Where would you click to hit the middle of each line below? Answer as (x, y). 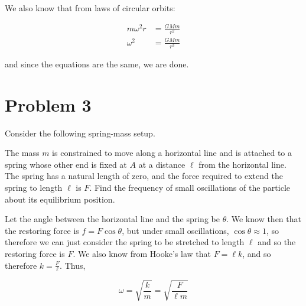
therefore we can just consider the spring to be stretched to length (125, 242)
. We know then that (264, 219)
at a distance (162, 164)
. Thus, (73, 265)
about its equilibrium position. (60, 199)
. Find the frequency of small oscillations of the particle (190, 188)
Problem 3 (48, 104)
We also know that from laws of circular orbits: (90, 8)
